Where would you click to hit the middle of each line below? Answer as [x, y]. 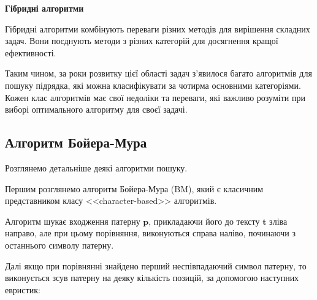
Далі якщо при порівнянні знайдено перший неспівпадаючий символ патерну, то [156, 265]
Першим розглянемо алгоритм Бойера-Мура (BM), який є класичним [134, 188]
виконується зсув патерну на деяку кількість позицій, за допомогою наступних [152, 278]
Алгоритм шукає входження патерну [73, 221]
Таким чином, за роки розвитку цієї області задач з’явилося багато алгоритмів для [158, 73]
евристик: [23, 289]
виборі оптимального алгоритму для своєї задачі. [96, 109]
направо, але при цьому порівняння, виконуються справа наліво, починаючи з [150, 233]
